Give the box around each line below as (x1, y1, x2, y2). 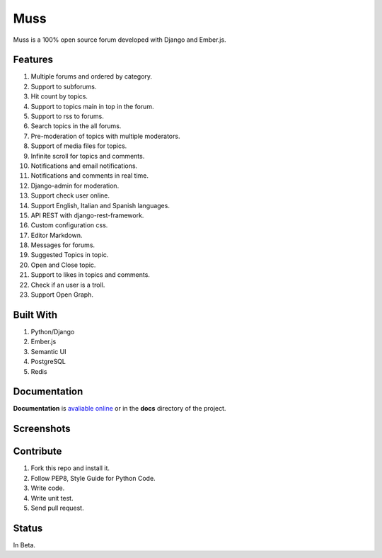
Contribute (13, 445, 62, 457)
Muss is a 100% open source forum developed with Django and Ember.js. (13, 35, 226, 44)
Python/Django (30, 327, 75, 336)
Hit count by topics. (30, 92, 88, 101)
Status (13, 522, 43, 534)
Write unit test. (30, 494, 74, 502)
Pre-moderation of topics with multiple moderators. (30, 132, 180, 140)
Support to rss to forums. (30, 112, 104, 120)
